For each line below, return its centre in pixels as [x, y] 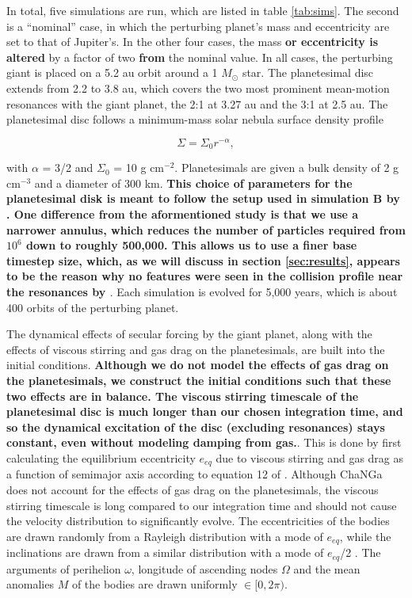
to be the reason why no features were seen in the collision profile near [205, 276]
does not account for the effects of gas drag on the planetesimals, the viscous [193, 490]
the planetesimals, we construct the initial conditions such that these [199, 380]
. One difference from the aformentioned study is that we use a [183, 214]
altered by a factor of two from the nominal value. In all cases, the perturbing [200, 57]
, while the [365, 536]
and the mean [327, 568]
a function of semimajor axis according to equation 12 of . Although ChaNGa [195, 474]
